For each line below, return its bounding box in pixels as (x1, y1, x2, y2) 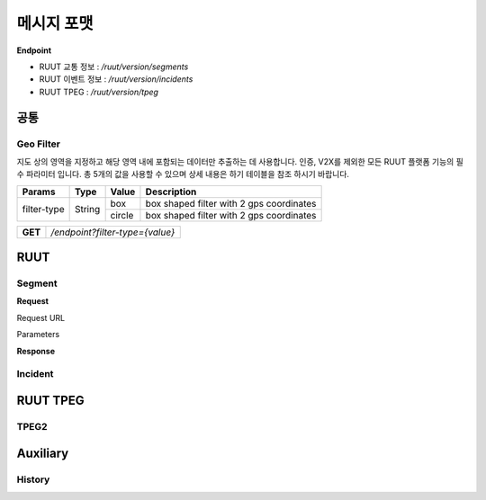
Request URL (16, 312, 66, 323)
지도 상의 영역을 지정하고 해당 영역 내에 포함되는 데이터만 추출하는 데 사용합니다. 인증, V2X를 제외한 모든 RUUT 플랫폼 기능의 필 (16, 156, 463, 166)
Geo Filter (16, 138, 60, 150)
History (16, 473, 50, 486)
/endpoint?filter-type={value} (50, 226, 175, 238)
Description (145, 185, 197, 198)
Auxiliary (16, 445, 69, 460)
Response (16, 345, 56, 356)
